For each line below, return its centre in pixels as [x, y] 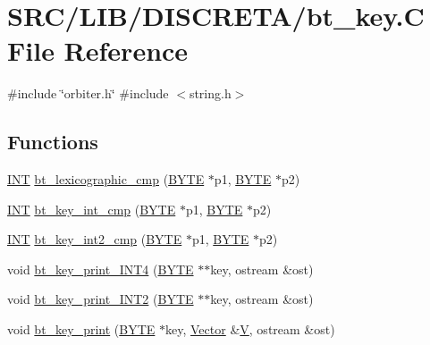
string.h [210, 93]
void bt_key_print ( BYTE [81, 329]
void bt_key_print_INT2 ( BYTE [101, 299]
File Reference [98, 50]
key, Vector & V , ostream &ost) [250, 329]
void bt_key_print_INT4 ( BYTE [101, 269]
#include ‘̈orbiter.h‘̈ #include [88, 93]
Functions [53, 142]
